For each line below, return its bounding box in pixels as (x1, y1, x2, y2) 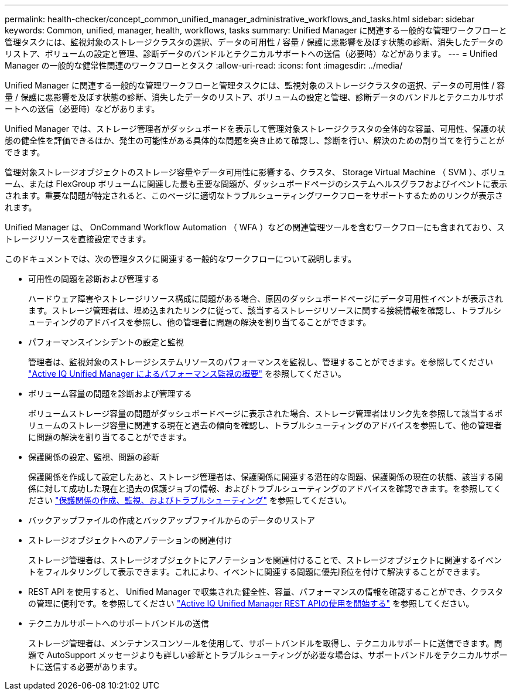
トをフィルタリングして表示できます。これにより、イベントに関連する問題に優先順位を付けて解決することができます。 (28, 567, 485, 577)
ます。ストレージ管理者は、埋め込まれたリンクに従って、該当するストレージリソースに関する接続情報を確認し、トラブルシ (28, 305, 501, 315)
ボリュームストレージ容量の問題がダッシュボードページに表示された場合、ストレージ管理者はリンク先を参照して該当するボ (28, 408, 503, 418)
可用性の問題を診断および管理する (28, 274, 159, 284)
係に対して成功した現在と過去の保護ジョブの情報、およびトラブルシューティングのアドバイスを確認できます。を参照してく (28, 483, 502, 493)
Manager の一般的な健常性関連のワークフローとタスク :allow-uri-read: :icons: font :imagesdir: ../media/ (5, 60, 403, 70)
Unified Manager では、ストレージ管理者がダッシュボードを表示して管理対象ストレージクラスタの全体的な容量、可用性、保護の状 (5, 124, 505, 134)
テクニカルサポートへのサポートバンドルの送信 (28, 618, 209, 628)
